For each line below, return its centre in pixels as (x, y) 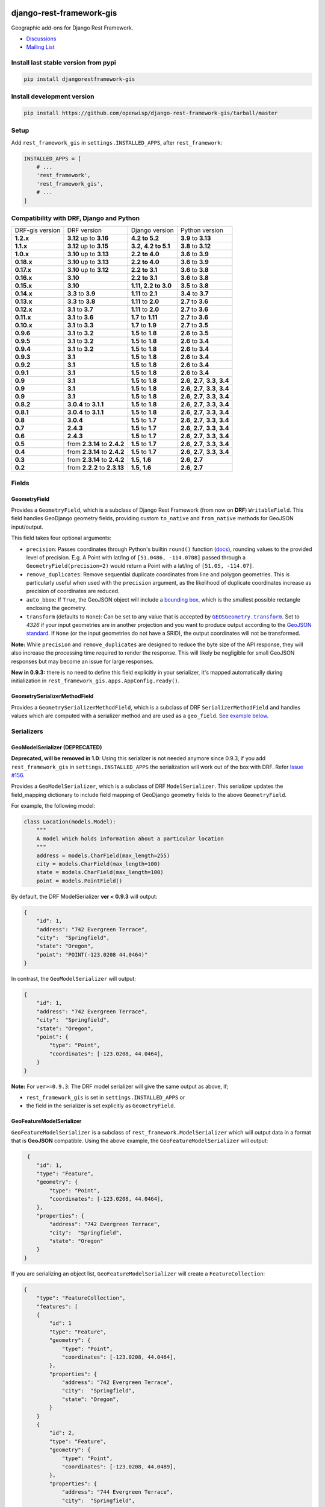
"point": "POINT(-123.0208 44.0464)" (92, 955)
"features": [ (57, 1306)
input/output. (27, 527)
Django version (152, 230)
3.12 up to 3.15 (88, 246)
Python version (202, 230)
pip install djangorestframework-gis (79, 79)
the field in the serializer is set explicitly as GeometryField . (101, 1106)
